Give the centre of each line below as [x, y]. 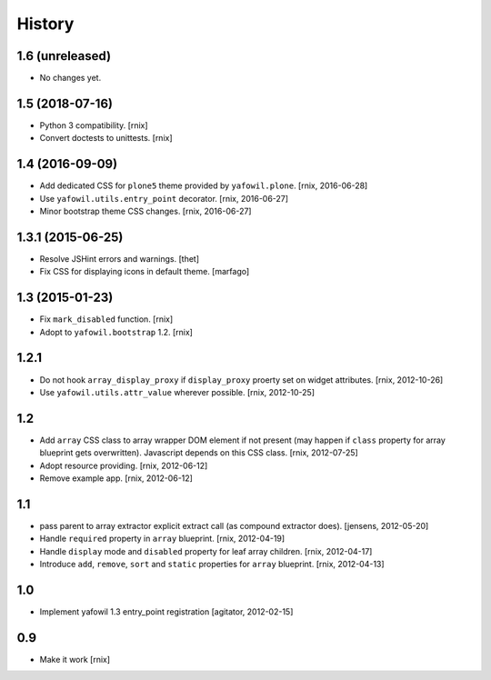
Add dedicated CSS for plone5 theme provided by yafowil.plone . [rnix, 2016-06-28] [204, 185]
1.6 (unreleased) [64, 56]
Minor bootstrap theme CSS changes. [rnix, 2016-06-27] [145, 211]
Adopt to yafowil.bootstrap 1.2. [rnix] [116, 332]
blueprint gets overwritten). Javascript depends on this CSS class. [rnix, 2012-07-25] [199, 453]
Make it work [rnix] [75, 659]
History [45, 24]
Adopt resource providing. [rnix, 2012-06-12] [124, 465]
